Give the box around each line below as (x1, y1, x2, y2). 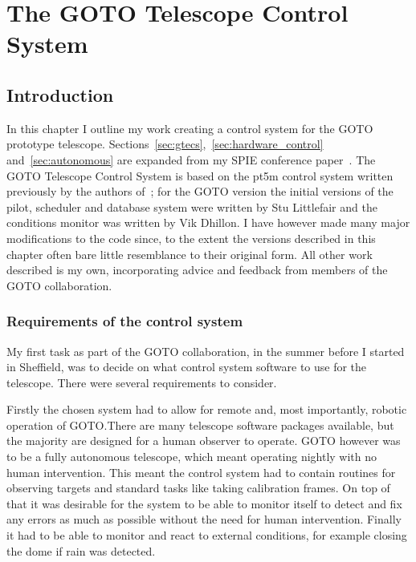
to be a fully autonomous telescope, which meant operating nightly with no (6, 448, 377, 465)
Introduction (6, 82, 114, 107)
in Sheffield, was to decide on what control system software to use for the (6, 358, 367, 375)
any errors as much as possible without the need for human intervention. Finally (6, 511, 402, 528)
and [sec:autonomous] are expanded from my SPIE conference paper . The (6, 151, 376, 168)
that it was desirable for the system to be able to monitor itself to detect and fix (6, 495, 402, 511)
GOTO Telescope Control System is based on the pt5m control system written (6, 167, 394, 184)
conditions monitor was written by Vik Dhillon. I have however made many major (6, 214, 410, 231)
